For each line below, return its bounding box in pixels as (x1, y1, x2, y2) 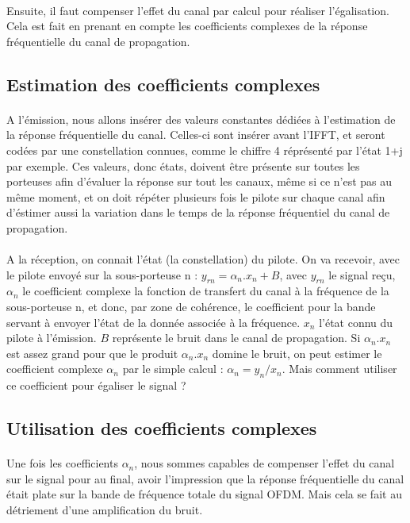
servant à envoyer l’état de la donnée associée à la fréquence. (6, 313, 301, 330)
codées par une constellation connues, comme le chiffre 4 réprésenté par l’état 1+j (6, 141, 403, 158)
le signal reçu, (328, 266, 396, 283)
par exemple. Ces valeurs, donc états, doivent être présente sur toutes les (6, 157, 360, 174)
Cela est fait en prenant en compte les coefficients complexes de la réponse (6, 17, 368, 34)
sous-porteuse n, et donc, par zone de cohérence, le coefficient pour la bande (6, 298, 376, 315)
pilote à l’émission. (6, 329, 97, 346)
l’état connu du (319, 313, 393, 330)
